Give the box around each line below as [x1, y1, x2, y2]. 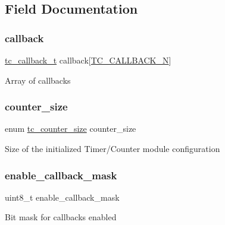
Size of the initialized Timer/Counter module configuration [5, 142, 220, 154]
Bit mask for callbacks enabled [5, 211, 117, 223]
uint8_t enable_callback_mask [5, 191, 120, 203]
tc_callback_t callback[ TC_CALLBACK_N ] [5, 54, 171, 66]
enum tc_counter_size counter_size [5, 122, 136, 135]
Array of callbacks [5, 74, 71, 86]
